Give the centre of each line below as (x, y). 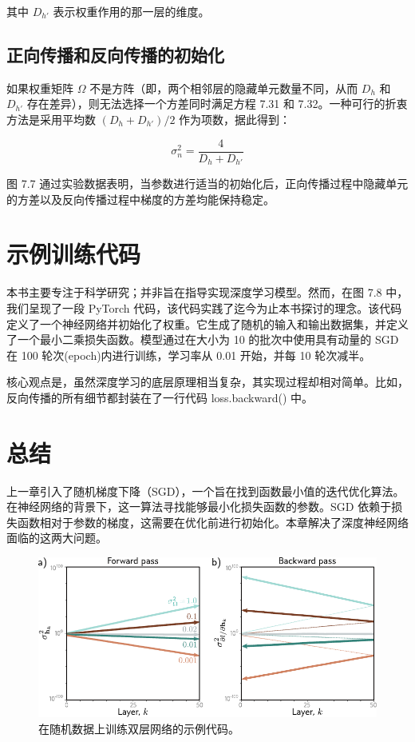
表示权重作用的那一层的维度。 (131, 11)
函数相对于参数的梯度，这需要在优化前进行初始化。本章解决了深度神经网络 (213, 522)
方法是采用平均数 (51, 119)
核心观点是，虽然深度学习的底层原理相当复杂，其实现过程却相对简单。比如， (207, 382)
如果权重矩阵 (40, 88)
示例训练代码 (74, 254)
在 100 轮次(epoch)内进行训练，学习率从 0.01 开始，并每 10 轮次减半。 (189, 355)
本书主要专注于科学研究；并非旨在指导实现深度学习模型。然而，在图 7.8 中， (207, 292)
